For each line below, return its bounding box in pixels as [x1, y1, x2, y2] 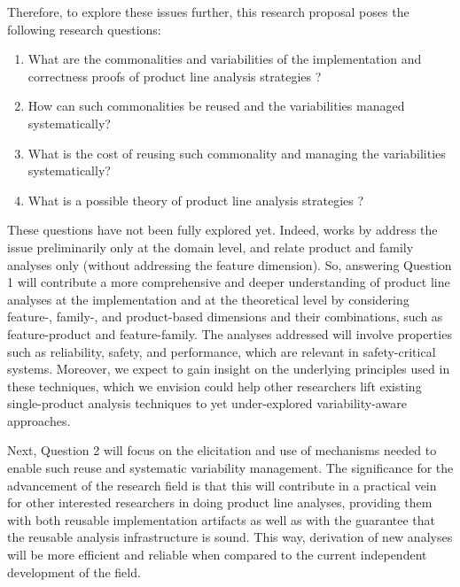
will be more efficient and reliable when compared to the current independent [7, 545, 427, 564]
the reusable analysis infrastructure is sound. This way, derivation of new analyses [7, 528, 453, 546]
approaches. [7, 411, 71, 429]
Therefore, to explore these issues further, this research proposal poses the [7, 3, 409, 20]
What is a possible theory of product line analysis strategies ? [27, 190, 364, 209]
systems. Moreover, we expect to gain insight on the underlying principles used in [7, 359, 450, 378]
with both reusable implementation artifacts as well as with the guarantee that [7, 510, 436, 529]
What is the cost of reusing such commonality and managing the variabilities [27, 143, 446, 162]
